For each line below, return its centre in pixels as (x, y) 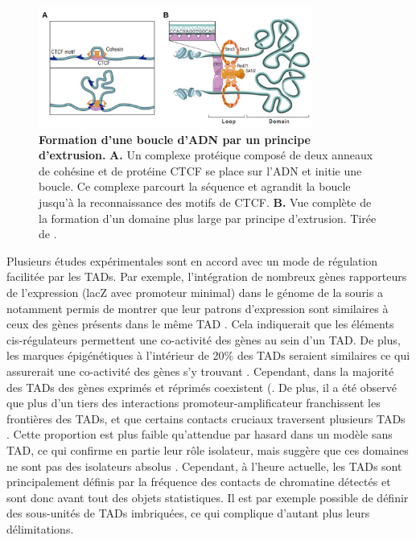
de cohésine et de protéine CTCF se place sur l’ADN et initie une (200, 170)
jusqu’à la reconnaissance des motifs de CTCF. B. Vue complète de (205, 202)
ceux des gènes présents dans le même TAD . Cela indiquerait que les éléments (200, 324)
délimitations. (40, 528)
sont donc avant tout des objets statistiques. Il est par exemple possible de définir (208, 497)
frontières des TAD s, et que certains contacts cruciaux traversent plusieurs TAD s (206, 418)
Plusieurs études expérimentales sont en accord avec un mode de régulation (192, 260)
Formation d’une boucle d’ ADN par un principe (175, 139)
